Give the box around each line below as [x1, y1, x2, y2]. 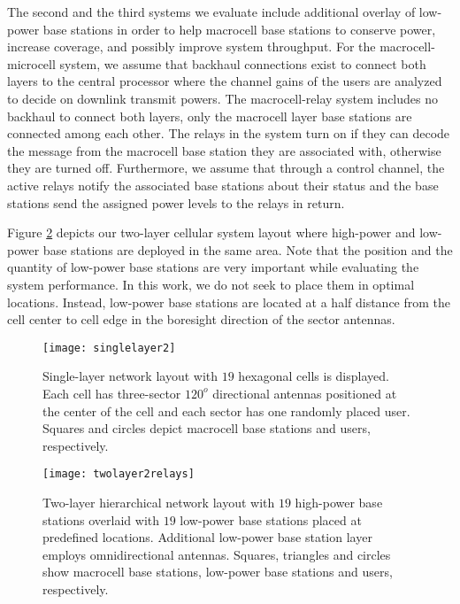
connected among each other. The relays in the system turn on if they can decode [7, 124, 450, 143]
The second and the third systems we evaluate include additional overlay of [7, 3, 416, 20]
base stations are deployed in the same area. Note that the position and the [42, 240, 453, 259]
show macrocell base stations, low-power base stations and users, [42, 562, 393, 581]
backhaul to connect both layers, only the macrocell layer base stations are [7, 106, 412, 125]
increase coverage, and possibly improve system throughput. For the [7, 37, 376, 56]
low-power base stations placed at [180, 510, 362, 529]
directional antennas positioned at [212, 383, 397, 402]
